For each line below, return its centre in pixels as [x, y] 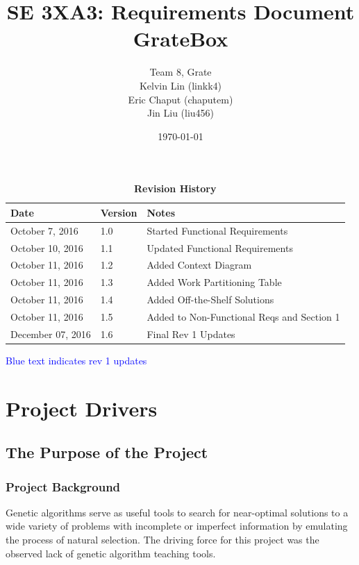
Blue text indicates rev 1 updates [76, 360]
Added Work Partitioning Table [214, 282]
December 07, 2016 [51, 334]
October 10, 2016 [47, 247]
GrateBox [181, 39]
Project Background [63, 486]
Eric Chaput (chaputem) [181, 99]
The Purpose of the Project [107, 452]
